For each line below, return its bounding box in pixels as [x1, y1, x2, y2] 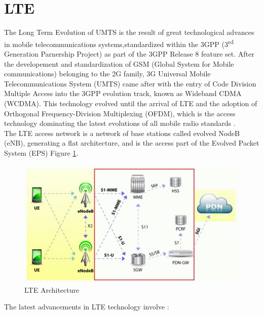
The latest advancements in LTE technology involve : [4, 301, 169, 312]
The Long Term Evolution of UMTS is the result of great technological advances [4, 27, 254, 37]
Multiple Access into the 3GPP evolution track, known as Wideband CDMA [4, 88, 242, 99]
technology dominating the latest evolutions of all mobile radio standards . [4, 118, 236, 128]
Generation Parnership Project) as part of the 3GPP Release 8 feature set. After [4, 48, 254, 59]
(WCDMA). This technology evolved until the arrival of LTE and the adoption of [4, 98, 257, 108]
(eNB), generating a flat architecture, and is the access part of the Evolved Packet [4, 138, 259, 148]
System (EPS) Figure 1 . [4, 147, 79, 158]
